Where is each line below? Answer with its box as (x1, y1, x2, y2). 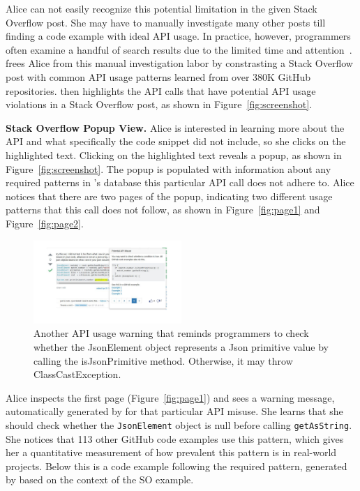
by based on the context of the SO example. (6, 472, 194, 487)
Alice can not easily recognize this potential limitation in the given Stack (6, 1, 317, 15)
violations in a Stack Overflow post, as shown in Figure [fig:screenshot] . (6, 97, 313, 112)
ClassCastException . (33, 367, 121, 382)
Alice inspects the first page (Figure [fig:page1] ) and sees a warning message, (6, 390, 335, 405)
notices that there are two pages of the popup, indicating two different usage (6, 188, 333, 203)
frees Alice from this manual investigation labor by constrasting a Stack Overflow (6, 56, 353, 70)
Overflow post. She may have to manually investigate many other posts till (6, 15, 326, 29)
